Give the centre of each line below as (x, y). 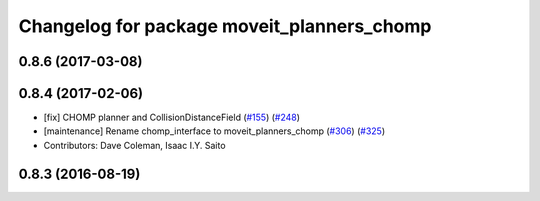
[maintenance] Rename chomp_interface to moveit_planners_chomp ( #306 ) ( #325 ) (214, 131)
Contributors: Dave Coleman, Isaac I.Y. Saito (134, 145)
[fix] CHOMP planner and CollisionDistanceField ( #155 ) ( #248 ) (171, 117)
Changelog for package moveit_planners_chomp (225, 26)
